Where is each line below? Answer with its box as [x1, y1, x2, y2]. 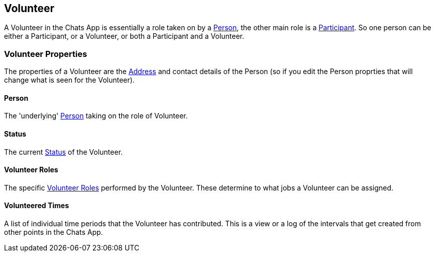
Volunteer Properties [4, 48, 88, 59]
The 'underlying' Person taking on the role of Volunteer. [4, 111, 188, 120]
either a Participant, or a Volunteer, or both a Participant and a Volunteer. [4, 32, 244, 41]
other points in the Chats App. [4, 228, 103, 237]
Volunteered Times [4, 201, 69, 210]
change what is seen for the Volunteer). [4, 76, 135, 85]
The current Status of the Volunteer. [4, 147, 123, 156]
